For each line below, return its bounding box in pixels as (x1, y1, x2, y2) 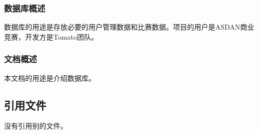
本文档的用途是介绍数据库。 (4, 72, 96, 83)
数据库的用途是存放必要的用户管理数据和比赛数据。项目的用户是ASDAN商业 (4, 22, 254, 32)
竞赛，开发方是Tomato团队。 (4, 31, 99, 42)
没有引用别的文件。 (4, 120, 67, 131)
